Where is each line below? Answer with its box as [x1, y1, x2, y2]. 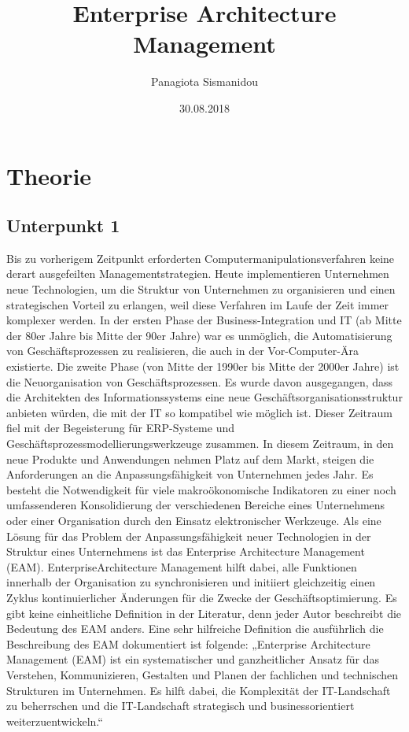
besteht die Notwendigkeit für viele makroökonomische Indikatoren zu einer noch [6, 481, 396, 497]
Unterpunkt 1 [6, 213, 120, 238]
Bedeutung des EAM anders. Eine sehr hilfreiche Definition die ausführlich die [6, 620, 384, 637]
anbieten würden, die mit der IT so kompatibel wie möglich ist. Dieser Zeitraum [6, 404, 392, 420]
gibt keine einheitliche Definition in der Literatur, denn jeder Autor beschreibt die [6, 604, 402, 621]
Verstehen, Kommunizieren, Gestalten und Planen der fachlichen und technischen [6, 666, 399, 682]
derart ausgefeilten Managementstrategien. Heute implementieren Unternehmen [6, 265, 389, 282]
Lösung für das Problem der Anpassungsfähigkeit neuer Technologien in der [6, 527, 371, 544]
